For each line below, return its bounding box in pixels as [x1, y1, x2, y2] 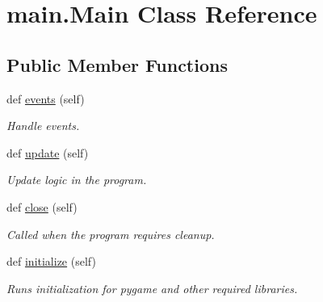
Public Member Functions [6, 52, 228, 77]
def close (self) [6, 198, 78, 215]
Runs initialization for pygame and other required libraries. [6, 279, 298, 296]
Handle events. [6, 117, 80, 134]
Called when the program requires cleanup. [6, 225, 215, 242]
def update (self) [6, 144, 89, 161]
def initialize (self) [6, 253, 96, 270]
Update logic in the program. [6, 171, 147, 188]
